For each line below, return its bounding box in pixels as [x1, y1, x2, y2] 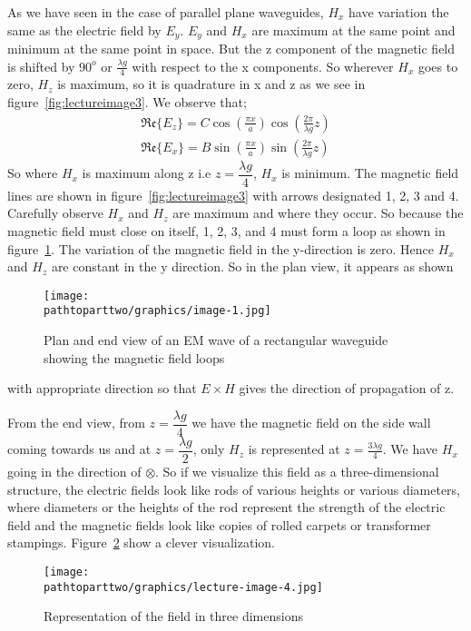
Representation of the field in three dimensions [44, 606, 303, 626]
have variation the [348, 3, 449, 21]
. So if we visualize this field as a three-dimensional [155, 461, 439, 480]
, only [192, 439, 225, 458]
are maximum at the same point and [251, 20, 456, 39]
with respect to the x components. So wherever [132, 56, 394, 75]
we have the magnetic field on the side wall [191, 413, 431, 432]
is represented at [248, 439, 340, 458]
